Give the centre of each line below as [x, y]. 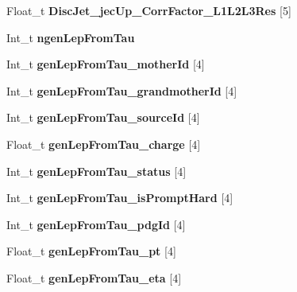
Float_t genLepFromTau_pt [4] [91, 251]
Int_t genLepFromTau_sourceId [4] [103, 117]
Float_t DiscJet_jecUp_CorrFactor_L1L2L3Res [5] [149, 10]
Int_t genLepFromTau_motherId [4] [106, 64]
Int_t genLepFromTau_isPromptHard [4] [120, 198]
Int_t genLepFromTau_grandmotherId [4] [122, 90]
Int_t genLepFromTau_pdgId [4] [96, 224]
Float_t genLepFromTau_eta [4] [94, 277]
